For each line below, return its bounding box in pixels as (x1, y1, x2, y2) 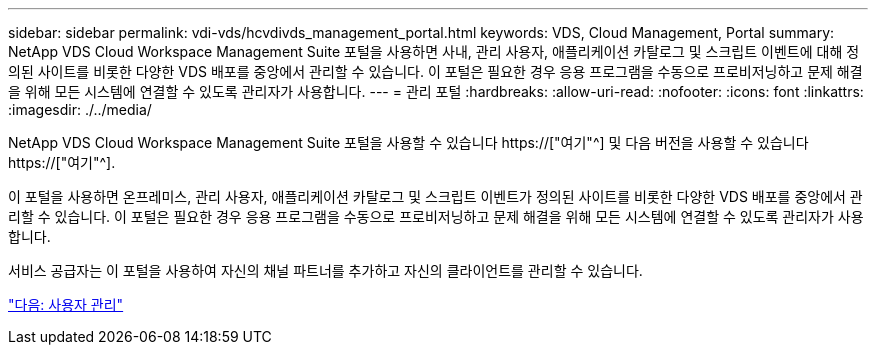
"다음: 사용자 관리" (8, 296, 124, 313)
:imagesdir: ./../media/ (8, 101, 152, 118)
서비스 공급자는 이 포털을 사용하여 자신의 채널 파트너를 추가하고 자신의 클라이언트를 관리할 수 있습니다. (8, 262, 643, 279)
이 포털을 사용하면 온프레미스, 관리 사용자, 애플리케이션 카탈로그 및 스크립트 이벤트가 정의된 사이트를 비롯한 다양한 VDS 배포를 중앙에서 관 (8, 188, 863, 205)
